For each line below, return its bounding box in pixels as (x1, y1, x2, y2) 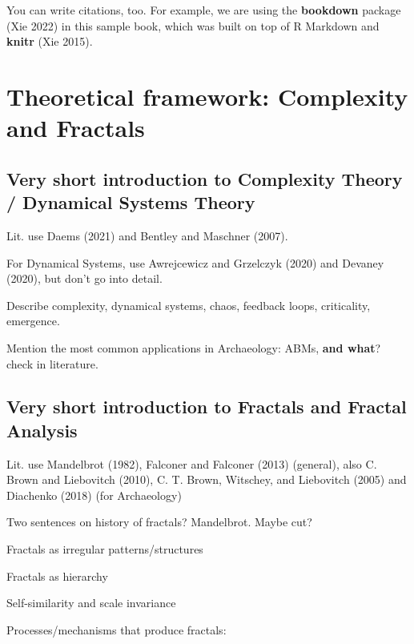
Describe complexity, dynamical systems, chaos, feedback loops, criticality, (6, 296, 371, 313)
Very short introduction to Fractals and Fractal (6, 394, 407, 419)
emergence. (6, 312, 60, 329)
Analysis (6, 417, 78, 442)
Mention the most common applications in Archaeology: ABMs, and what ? (6, 339, 381, 356)
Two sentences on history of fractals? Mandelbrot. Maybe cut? (6, 513, 312, 530)
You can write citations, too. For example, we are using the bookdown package (6, 2, 401, 18)
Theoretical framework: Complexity (6, 79, 408, 112)
